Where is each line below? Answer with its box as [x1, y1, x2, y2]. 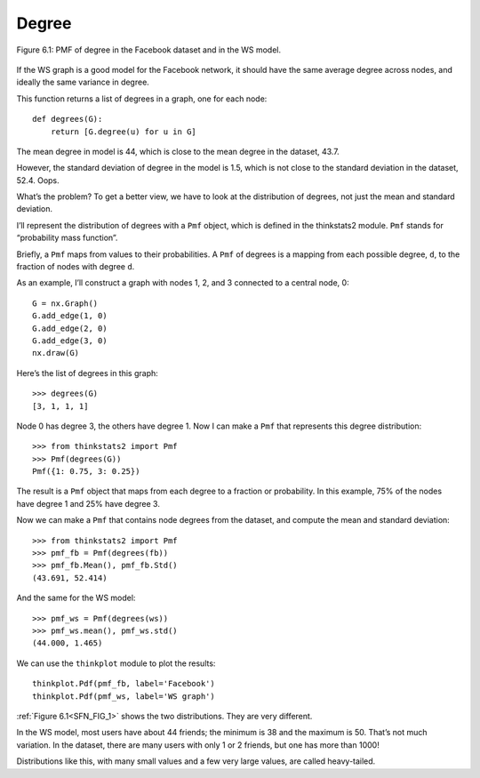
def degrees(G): [32, 114, 103, 124]
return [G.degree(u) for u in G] [50, 126, 197, 137]
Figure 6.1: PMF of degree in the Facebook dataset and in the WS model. [16, 44, 282, 55]
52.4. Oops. [16, 174, 60, 186]
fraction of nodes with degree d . [16, 261, 135, 272]
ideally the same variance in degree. [16, 76, 150, 88]
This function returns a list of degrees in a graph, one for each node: [16, 93, 268, 104]
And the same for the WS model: [16, 592, 136, 604]
